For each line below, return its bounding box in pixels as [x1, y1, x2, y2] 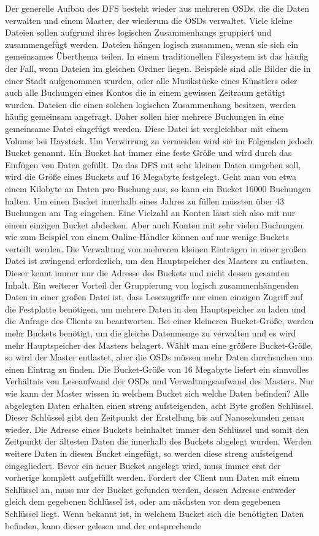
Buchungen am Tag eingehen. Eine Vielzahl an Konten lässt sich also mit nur [5, 206, 296, 219]
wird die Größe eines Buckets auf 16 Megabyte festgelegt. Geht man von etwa [5, 170, 297, 183]
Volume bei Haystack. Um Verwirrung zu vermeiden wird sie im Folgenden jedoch [5, 134, 313, 147]
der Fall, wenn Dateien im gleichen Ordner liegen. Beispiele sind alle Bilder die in [5, 61, 311, 74]
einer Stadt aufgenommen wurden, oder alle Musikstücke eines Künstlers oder [5, 74, 298, 87]
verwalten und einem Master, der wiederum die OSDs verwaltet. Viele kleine [5, 14, 293, 26]
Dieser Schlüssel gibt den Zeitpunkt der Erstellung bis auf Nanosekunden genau [5, 411, 304, 424]
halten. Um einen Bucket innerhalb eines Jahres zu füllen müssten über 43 [5, 194, 285, 207]
